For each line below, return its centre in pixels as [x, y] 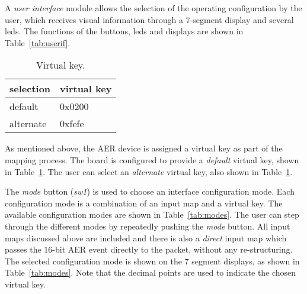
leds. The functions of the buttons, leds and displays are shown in [124, 31]
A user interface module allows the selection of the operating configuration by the [153, 8]
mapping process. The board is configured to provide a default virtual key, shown [152, 159]
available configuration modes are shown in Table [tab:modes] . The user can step [152, 214]
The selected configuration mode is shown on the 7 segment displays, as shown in [152, 261]
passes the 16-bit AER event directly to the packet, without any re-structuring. [149, 249]
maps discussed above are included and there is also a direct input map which [146, 238]
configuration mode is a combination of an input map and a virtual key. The [144, 203]
